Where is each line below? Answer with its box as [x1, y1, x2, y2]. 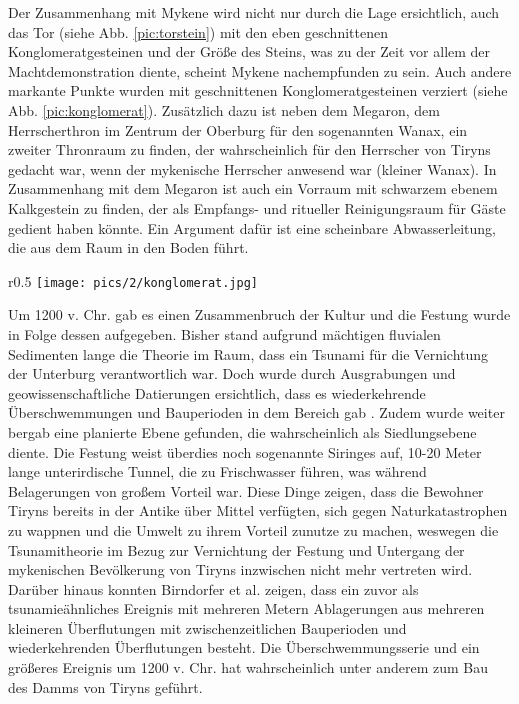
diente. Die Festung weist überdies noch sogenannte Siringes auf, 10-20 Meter [8, 441, 482, 462]
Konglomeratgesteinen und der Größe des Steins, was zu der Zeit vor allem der [8, 41, 491, 62]
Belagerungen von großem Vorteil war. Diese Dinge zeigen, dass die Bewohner [8, 480, 484, 501]
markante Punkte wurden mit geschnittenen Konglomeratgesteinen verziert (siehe [8, 80, 508, 101]
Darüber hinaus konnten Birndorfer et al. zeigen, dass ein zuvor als [8, 578, 419, 599]
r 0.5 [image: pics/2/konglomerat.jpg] [8, 270, 258, 291]
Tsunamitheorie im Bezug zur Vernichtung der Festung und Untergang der [8, 539, 465, 560]
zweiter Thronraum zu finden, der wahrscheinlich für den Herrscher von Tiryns [8, 139, 491, 160]
